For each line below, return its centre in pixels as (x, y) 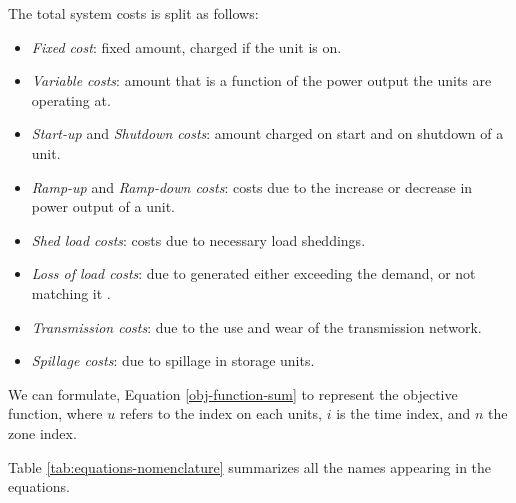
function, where (55, 413)
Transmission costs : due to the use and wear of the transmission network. (256, 326)
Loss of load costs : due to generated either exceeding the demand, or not (253, 273)
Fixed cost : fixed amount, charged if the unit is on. (186, 46)
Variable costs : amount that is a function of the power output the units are (261, 80)
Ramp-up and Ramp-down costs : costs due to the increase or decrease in (252, 186)
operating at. (71, 99)
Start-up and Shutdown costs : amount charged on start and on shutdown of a (267, 133)
